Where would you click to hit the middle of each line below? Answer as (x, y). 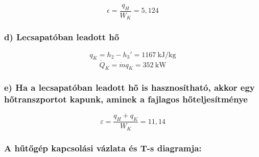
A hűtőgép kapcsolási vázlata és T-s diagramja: (103, 148)
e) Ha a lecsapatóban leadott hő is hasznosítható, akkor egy (129, 87)
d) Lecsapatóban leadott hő (62, 37)
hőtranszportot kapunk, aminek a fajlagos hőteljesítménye (126, 99)
